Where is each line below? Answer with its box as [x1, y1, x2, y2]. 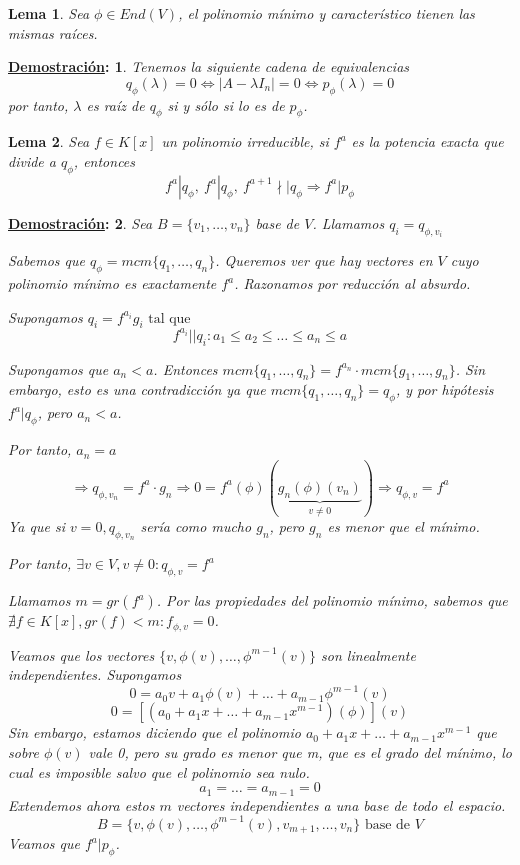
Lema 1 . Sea [8, 3, 90, 23]
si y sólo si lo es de [167, 94, 285, 115]
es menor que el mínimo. [327, 516, 480, 537]
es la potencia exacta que [351, 131, 504, 152]
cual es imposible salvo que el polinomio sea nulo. [8, 761, 310, 782]
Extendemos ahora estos [8, 794, 155, 815]
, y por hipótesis [395, 379, 494, 400]
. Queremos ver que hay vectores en [215, 250, 433, 271]
